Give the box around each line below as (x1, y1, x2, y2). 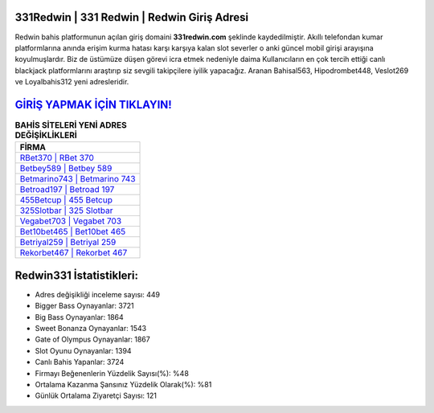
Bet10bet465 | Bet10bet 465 (19, 226, 126, 237)
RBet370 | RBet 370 (19, 153, 94, 164)
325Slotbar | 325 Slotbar (19, 205, 113, 216)
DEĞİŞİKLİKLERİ (14, 129, 78, 141)
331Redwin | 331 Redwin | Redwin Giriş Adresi (14, 10, 249, 24)
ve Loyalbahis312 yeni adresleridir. (14, 77, 129, 87)
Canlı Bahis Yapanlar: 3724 (35, 358, 125, 367)
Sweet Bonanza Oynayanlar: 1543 (35, 324, 147, 333)
